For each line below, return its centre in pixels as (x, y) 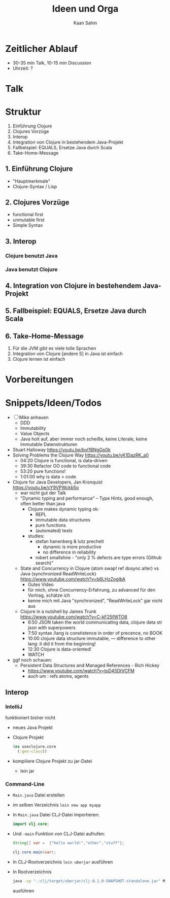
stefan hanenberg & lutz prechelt (70, 541)
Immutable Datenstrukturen (49, 444)
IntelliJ (14, 707)
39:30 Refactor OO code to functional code (65, 466)
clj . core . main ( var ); (34, 852)
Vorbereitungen (39, 380)
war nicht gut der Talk (43, 493)
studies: (36, 536)
